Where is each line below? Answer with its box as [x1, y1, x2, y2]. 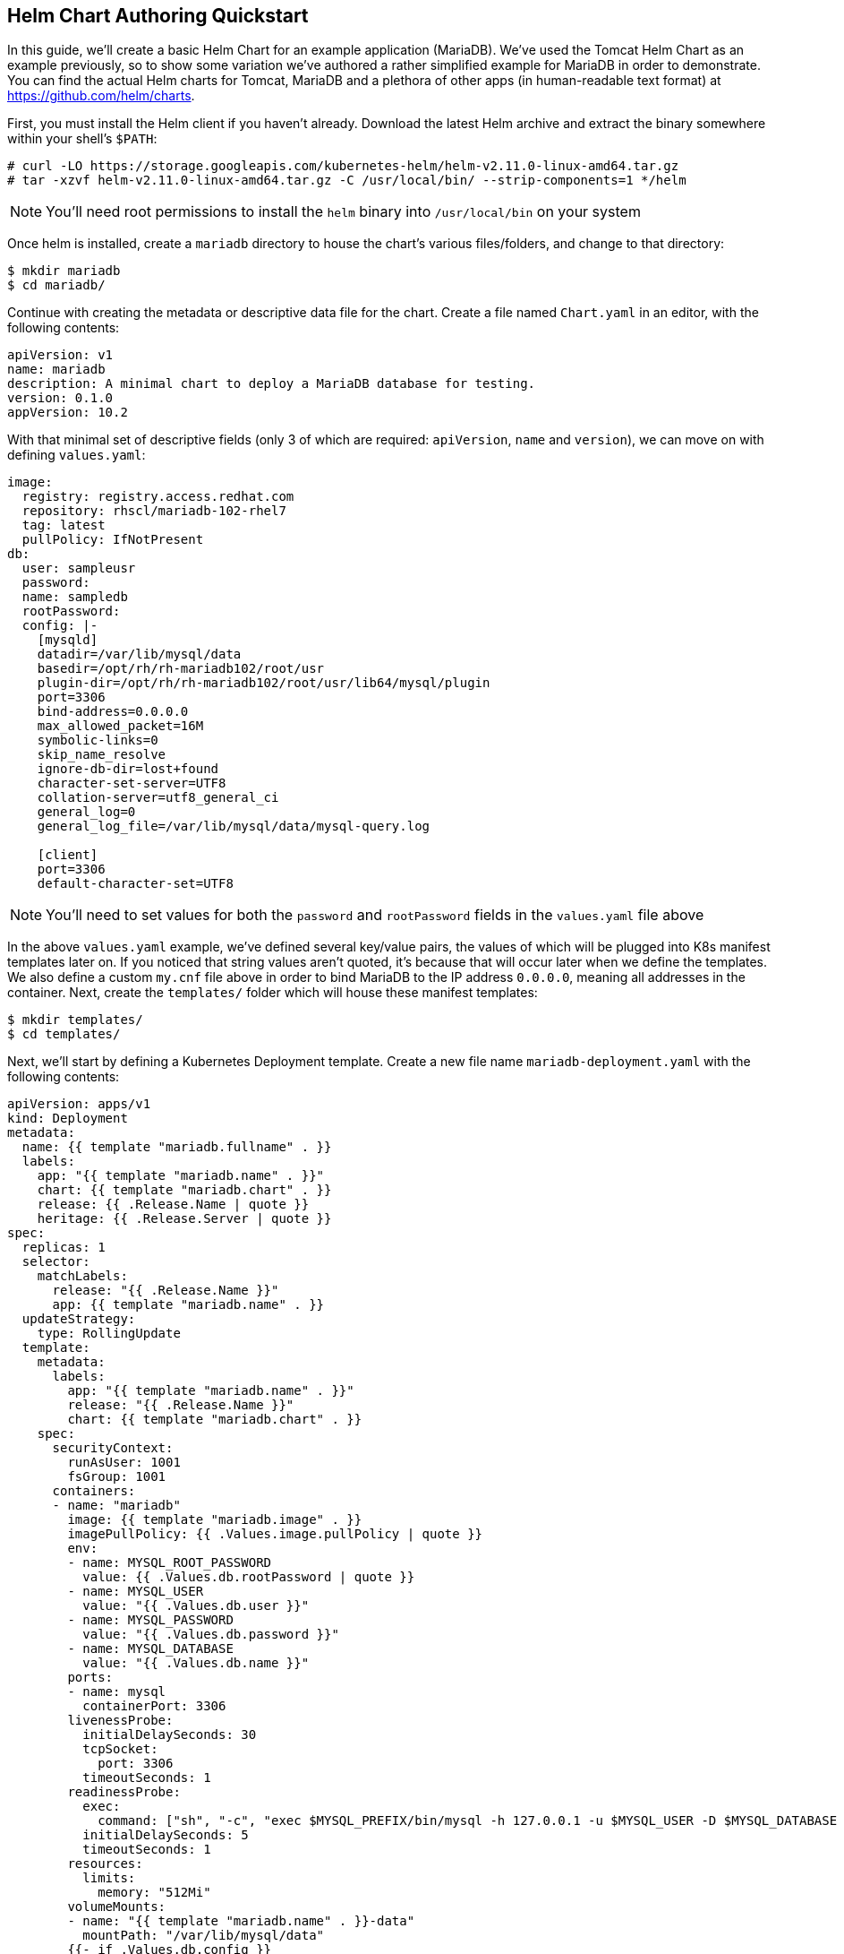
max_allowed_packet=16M [37, 719, 204, 734]
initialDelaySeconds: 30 [82, 1727, 257, 1743]
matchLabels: [37, 1269, 128, 1284]
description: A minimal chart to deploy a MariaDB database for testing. [7, 376, 536, 392]
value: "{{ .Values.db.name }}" [82, 1656, 310, 1671]
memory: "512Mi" [98, 1885, 211, 1900]
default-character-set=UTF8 [37, 876, 234, 891]
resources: [67, 1856, 143, 1872]
